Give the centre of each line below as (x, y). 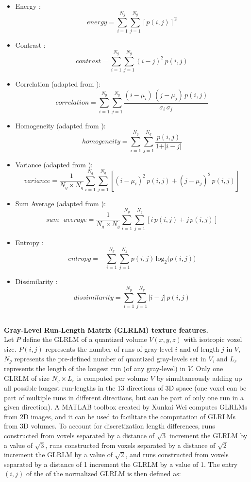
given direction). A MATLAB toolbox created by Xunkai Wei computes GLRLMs (126, 407)
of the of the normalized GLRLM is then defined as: (103, 473)
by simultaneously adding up (199, 378)
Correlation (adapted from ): (58, 84)
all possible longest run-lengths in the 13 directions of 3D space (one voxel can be (125, 388)
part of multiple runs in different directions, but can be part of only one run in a (124, 397)
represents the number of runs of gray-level (109, 349)
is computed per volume (113, 378)
